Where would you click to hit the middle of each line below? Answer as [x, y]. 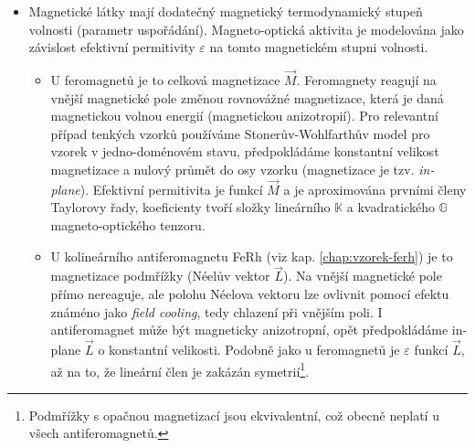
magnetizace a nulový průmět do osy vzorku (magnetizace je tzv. [232, 169]
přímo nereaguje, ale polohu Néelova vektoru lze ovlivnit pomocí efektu [250, 293]
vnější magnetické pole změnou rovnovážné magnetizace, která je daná [247, 97]
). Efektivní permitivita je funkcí [171, 189]
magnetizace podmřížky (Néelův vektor [160, 276]
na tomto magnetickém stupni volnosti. [319, 47]
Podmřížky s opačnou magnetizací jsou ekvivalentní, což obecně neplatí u [234, 415]
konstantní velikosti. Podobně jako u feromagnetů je [254, 349]
